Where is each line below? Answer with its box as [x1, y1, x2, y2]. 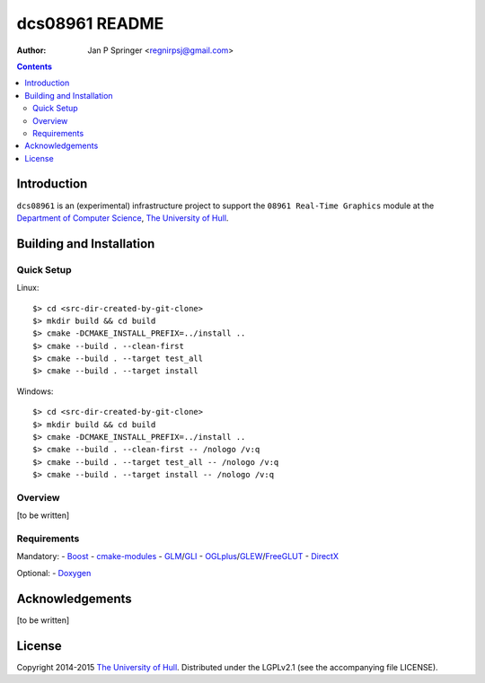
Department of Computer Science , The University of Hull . [16, 212, 229, 223]
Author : [16, 45, 47, 56]
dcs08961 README [16, 13, 164, 33]
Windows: [16, 386, 54, 397]
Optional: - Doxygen [16, 567, 92, 578]
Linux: [16, 283, 40, 293]
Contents [16, 61, 53, 72]
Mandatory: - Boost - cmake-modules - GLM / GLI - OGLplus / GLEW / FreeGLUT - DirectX [16, 551, 339, 562]
